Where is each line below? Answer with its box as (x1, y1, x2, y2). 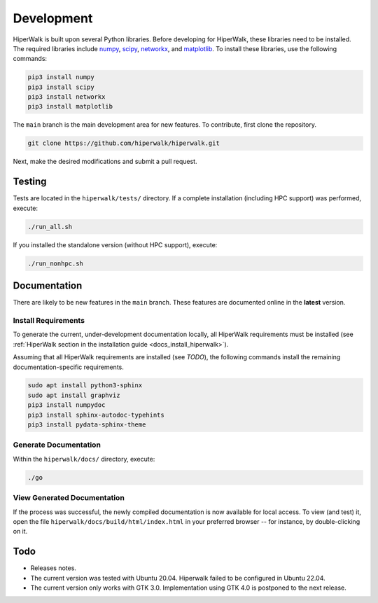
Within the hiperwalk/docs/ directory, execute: (13, 455, 155, 463)
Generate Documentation (13, 440, 101, 450)
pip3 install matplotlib (27, 102, 113, 111)
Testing (13, 176, 47, 188)
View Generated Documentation (13, 493, 125, 503)
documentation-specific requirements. (13, 363, 124, 371)
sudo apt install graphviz (27, 391, 120, 399)
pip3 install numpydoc (27, 401, 106, 409)
